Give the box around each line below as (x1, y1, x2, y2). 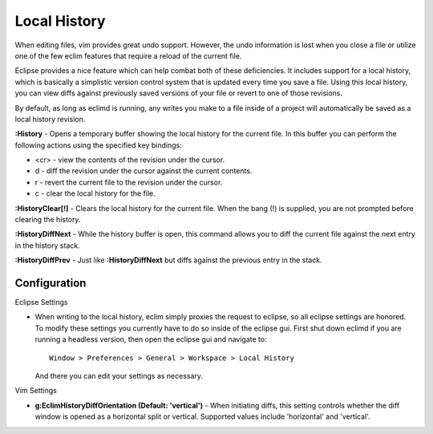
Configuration (14, 277, 87, 290)
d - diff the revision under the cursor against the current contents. (34, 166, 253, 176)
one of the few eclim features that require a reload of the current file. (14, 51, 242, 60)
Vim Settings (14, 386, 58, 395)
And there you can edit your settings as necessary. (34, 371, 204, 381)
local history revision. (14, 114, 86, 124)
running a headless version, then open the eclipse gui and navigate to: (34, 335, 268, 344)
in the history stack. (14, 241, 80, 250)
